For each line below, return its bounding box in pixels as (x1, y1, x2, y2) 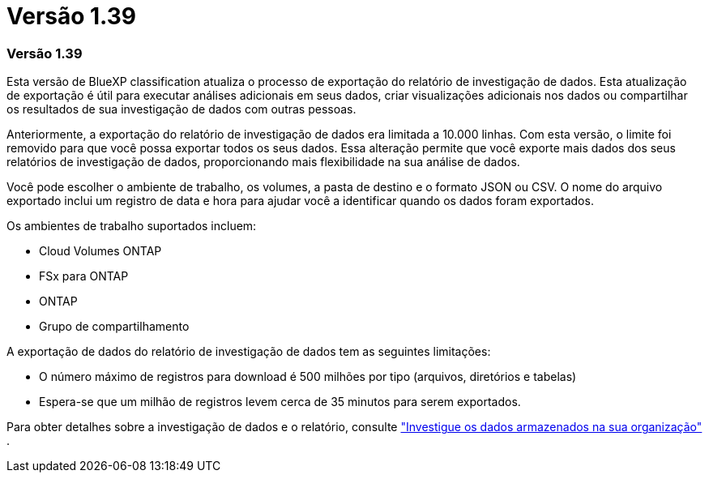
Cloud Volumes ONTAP (39, 244, 162, 259)
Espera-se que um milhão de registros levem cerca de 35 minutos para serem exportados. (39, 395, 521, 409)
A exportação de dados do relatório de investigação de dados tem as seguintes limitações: (6, 344, 491, 359)
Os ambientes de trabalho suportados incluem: (6, 219, 257, 233)
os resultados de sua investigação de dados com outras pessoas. (6, 102, 357, 117)
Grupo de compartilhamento (39, 319, 190, 334)
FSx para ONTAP (39, 269, 129, 284)
